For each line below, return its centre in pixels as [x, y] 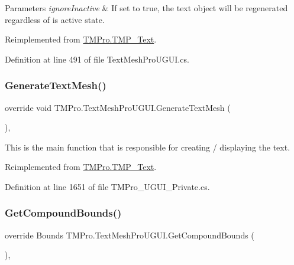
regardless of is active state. [55, 19]
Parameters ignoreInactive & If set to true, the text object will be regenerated [146, 8]
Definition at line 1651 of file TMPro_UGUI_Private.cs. [107, 186]
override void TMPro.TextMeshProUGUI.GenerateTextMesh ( [118, 107]
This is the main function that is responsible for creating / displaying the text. [148, 147]
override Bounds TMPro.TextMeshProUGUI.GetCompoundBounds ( [130, 235]
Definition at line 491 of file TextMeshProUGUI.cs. [97, 59]
